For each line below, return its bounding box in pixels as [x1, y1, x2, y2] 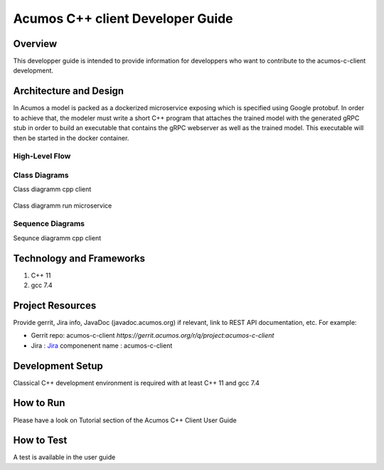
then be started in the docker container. [13, 134, 129, 142]
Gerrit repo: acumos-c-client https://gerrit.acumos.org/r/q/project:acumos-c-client [31, 331, 274, 340]
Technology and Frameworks [13, 252, 146, 265]
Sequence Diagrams [13, 219, 85, 229]
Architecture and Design [13, 85, 124, 97]
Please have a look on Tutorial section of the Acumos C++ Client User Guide [13, 416, 238, 424]
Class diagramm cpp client [13, 185, 92, 193]
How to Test [13, 434, 68, 447]
